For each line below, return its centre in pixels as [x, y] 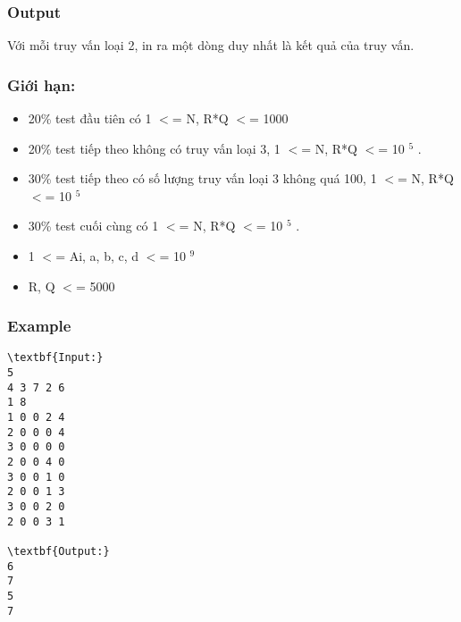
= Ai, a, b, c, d [97, 256]
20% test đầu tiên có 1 [90, 118]
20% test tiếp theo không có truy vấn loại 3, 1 [154, 148]
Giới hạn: [42, 84]
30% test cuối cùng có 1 [93, 226]
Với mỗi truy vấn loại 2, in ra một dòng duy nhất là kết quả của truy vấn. [211, 45]
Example [39, 326]
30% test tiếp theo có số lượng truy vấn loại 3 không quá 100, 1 [202, 178]
